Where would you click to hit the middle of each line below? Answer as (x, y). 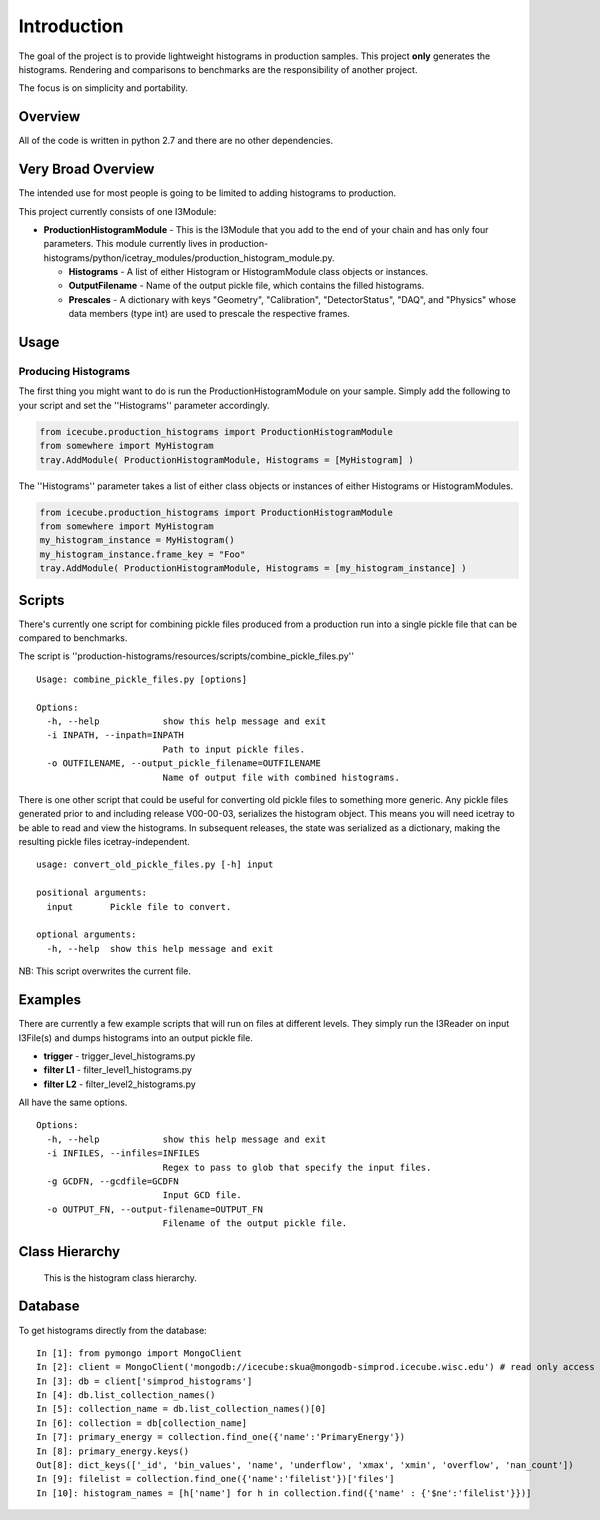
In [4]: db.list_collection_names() (126, 1395)
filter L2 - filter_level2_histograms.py (120, 1084)
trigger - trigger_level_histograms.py (119, 1056)
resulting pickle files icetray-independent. (104, 842)
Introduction (71, 26)
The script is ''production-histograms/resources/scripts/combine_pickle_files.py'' (186, 656)
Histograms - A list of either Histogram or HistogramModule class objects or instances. (248, 272)
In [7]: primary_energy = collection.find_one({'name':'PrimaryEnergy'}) (221, 1437)
